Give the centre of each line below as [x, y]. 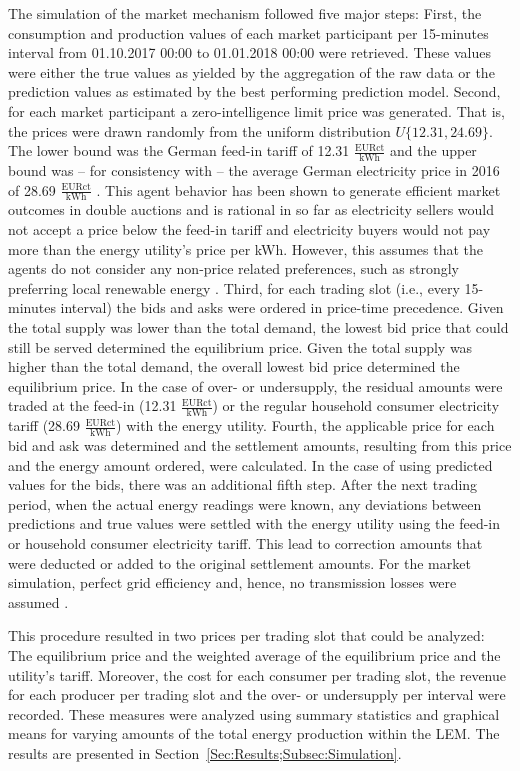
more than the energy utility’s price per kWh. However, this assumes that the [246, 248]
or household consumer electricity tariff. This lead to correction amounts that [245, 542]
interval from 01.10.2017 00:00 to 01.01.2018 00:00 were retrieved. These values [249, 52]
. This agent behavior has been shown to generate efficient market [298, 189]
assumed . [38, 601]
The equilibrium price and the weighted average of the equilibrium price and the [254, 654]
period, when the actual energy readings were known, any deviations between [245, 503]
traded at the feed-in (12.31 [92, 405]
